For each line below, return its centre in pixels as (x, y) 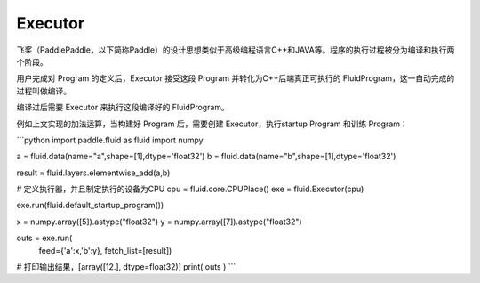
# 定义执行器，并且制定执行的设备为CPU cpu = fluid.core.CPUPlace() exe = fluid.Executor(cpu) (190, 189)
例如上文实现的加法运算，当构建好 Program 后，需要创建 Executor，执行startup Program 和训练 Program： (212, 124)
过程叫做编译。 (44, 91)
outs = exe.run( (44, 238)
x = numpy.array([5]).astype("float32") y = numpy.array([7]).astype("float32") (159, 222)
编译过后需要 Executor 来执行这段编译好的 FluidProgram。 (123, 108)
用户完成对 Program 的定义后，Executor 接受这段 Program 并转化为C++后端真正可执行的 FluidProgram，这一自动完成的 (236, 78)
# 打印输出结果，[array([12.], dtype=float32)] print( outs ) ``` (126, 267)
